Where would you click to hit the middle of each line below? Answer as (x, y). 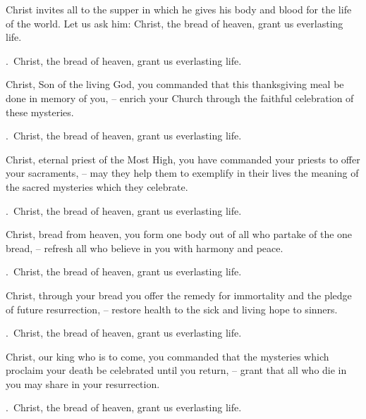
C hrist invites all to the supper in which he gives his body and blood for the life (179, 9)
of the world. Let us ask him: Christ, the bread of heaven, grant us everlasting (175, 23)
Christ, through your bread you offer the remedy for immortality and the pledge (179, 295)
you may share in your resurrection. (83, 383)
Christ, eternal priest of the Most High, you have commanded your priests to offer (183, 159)
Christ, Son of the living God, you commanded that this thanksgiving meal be (175, 84)
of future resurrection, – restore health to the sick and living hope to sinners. (172, 309)
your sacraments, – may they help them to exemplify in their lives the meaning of (182, 173)
